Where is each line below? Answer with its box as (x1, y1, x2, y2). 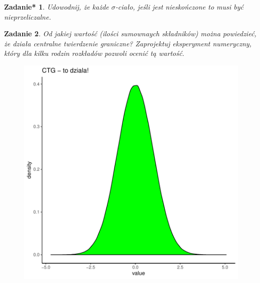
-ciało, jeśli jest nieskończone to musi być (115, 2, 244, 12)
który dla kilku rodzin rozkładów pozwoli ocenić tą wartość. (4, 48, 184, 58)
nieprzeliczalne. (4, 11, 51, 22)
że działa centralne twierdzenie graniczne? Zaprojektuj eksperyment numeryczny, (4, 38, 252, 48)
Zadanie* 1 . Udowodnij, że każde (4, 2, 109, 12)
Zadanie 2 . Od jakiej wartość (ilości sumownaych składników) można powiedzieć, (4, 28, 256, 39)
